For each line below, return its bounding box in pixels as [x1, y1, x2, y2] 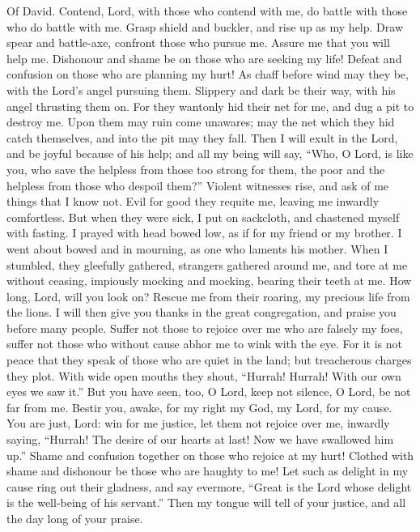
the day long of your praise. [6, 510, 143, 526]
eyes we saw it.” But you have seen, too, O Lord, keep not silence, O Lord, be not [6, 383, 411, 400]
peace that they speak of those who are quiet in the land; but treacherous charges [6, 351, 412, 368]
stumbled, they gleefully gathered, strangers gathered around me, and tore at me [6, 256, 408, 273]
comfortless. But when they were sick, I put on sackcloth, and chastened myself [6, 208, 400, 225]
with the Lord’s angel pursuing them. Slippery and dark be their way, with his [6, 81, 396, 98]
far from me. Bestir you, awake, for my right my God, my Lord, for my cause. [6, 398, 392, 415]
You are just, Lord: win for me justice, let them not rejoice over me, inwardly [6, 415, 390, 432]
